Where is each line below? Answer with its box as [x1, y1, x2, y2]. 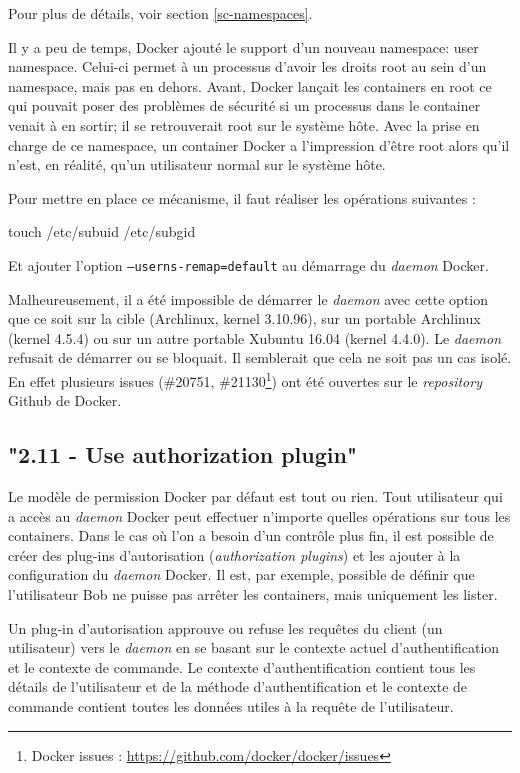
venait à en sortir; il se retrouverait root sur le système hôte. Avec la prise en [8, 114, 480, 135]
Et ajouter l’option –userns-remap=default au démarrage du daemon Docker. [8, 254, 489, 275]
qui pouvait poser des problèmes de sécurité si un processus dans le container [8, 95, 481, 116]
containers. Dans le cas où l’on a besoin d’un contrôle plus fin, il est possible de [8, 525, 494, 546]
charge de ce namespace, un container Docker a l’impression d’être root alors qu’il [8, 134, 510, 155]
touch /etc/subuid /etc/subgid [8, 221, 196, 242]
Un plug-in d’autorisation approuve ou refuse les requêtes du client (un [8, 617, 443, 638]
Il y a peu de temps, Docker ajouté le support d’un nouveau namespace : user [8, 36, 479, 57]
